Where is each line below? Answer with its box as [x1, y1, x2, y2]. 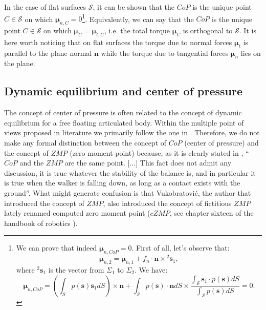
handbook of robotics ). [4, 217, 78, 228]
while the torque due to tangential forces [101, 47, 229, 58]
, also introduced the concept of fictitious [103, 197, 232, 208]
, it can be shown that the [93, 2, 175, 12]
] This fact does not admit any [136, 157, 232, 168]
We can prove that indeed [16, 242, 97, 253]
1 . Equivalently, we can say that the [82, 12, 194, 24]
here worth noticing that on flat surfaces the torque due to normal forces [4, 36, 232, 47]
